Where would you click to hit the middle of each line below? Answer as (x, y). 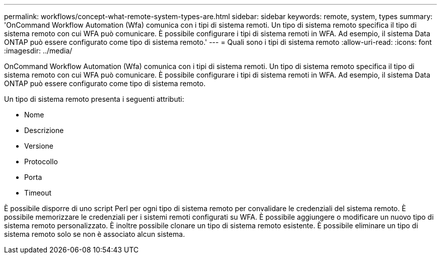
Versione (39, 146)
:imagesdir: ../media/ (38, 51)
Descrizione (44, 130)
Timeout (38, 193)
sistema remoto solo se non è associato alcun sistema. (95, 234)
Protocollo (41, 162)
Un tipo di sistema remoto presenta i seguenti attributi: (94, 99)
